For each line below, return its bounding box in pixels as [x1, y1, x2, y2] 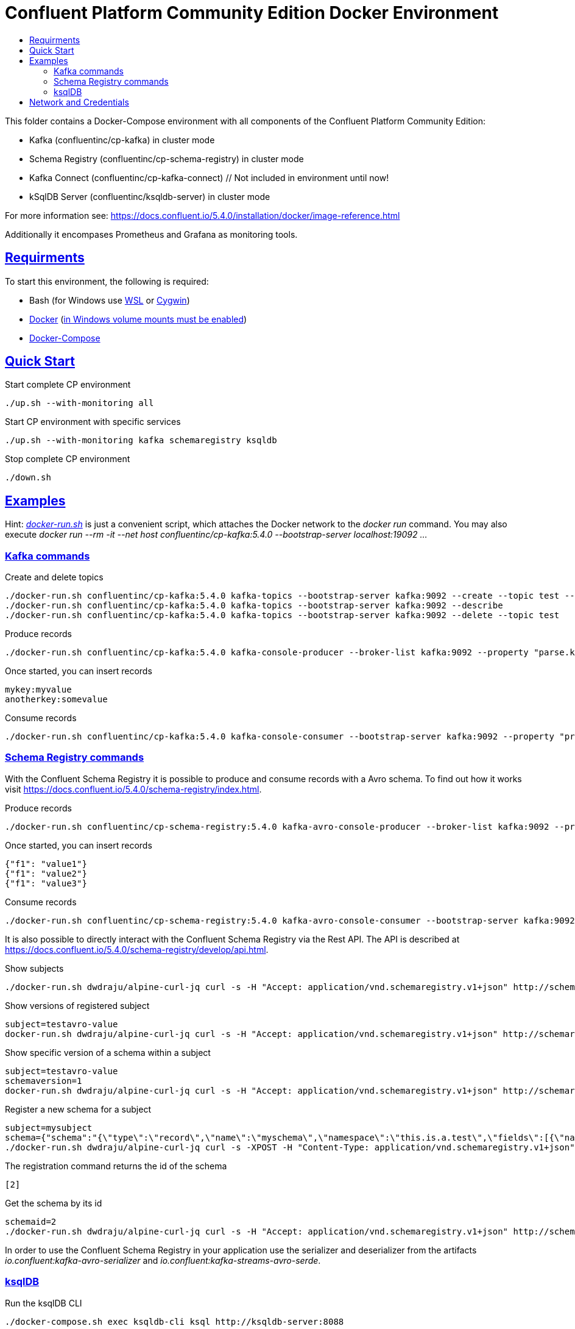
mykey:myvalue [5, 685, 72, 695]
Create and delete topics [5, 572, 104, 583]
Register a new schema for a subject [5, 1103, 151, 1114]
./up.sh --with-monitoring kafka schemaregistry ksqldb [5, 435, 277, 446]
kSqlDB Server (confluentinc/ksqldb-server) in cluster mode [29, 191, 270, 202]
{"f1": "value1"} [5, 858, 87, 869]
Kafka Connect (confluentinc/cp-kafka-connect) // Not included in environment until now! [29, 172, 389, 183]
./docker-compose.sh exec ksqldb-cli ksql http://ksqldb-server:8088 [5, 1316, 344, 1327]
